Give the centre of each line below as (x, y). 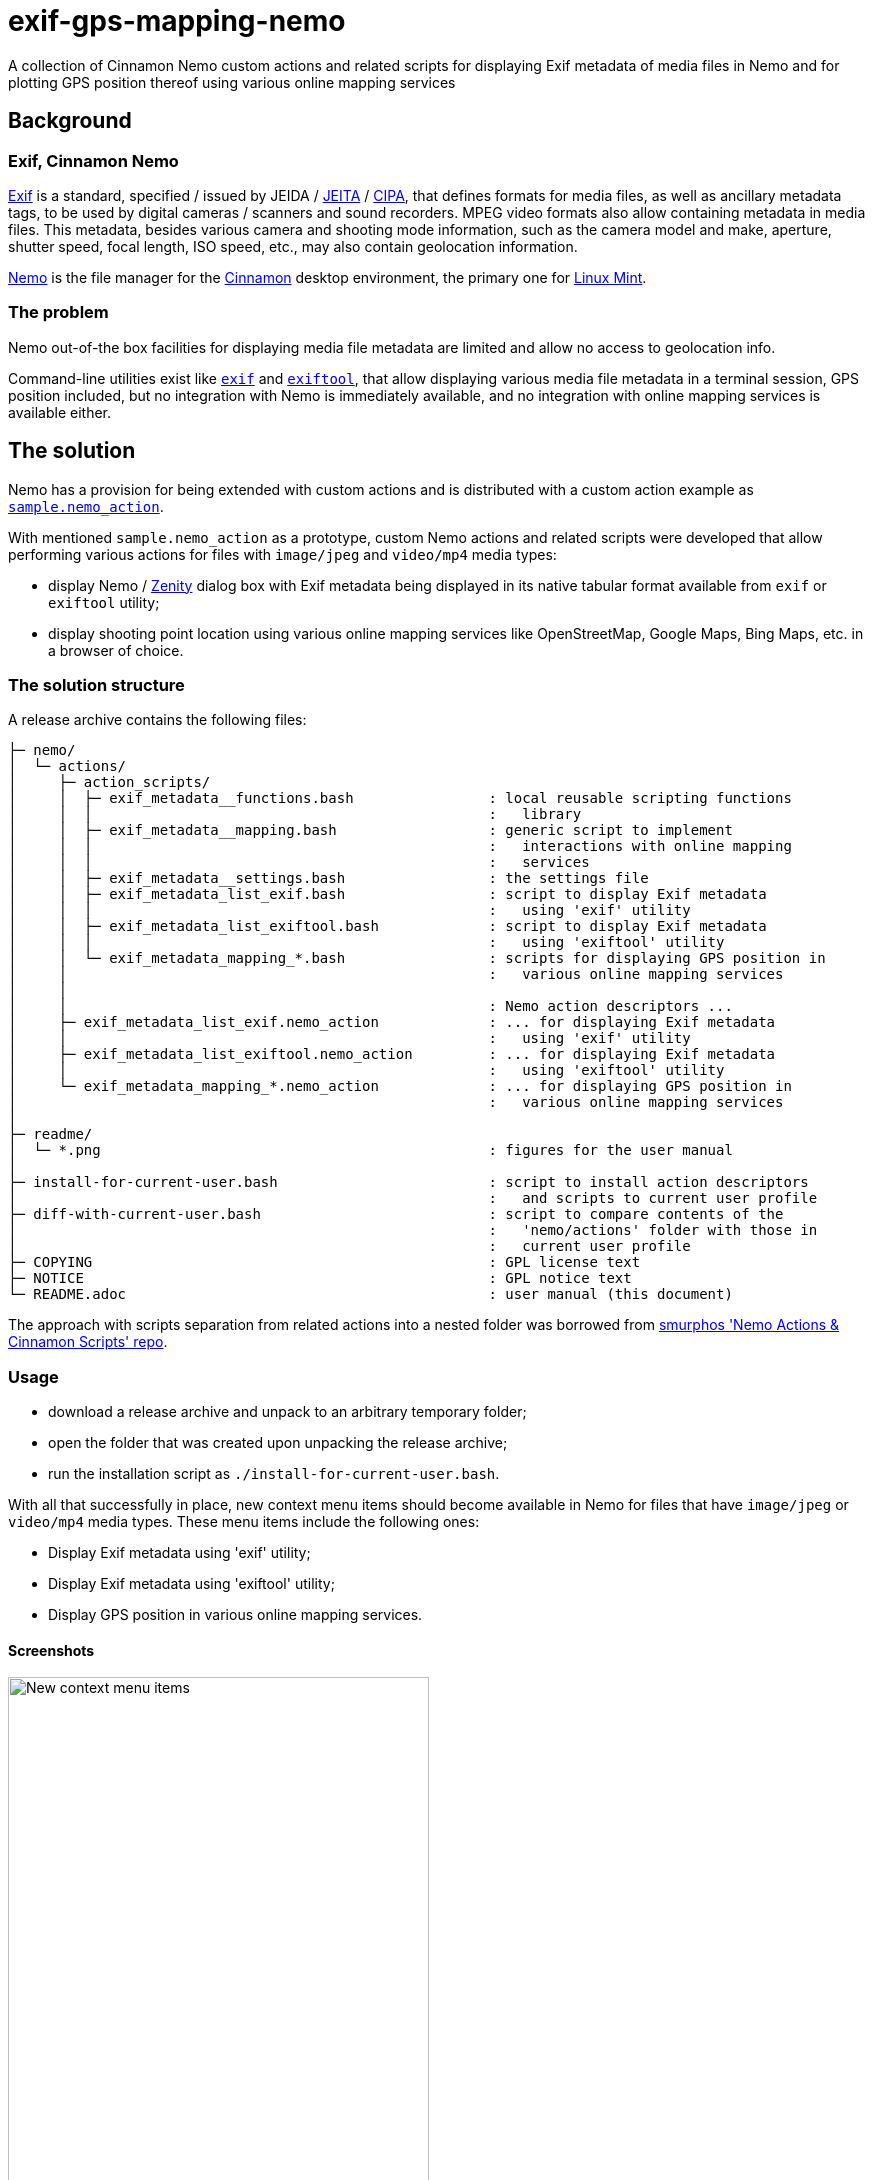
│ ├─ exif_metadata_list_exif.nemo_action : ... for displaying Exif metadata (392, 1022)
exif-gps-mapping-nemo (177, 21)
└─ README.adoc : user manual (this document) (370, 1294)
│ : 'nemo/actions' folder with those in (413, 1230)
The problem (58, 312)
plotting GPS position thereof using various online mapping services (232, 82)
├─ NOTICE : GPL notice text (320, 1278)
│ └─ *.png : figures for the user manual (370, 1150)
